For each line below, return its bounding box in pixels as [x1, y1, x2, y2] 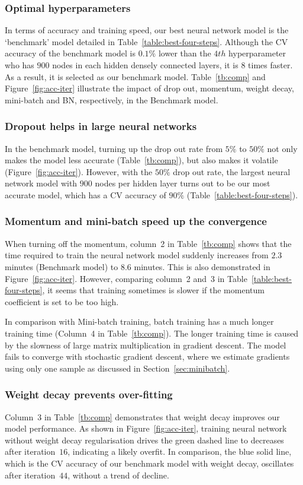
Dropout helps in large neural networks [5, 119, 197, 134]
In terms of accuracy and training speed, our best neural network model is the [5, 24, 289, 36]
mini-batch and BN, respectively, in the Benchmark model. [5, 93, 218, 106]
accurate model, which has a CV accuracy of [5, 188, 166, 201]
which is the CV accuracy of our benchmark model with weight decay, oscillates [5, 457, 294, 469]
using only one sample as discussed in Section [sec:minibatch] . [5, 362, 230, 374]
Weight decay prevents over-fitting [5, 387, 173, 402]
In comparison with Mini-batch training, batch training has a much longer [5, 315, 274, 328]
